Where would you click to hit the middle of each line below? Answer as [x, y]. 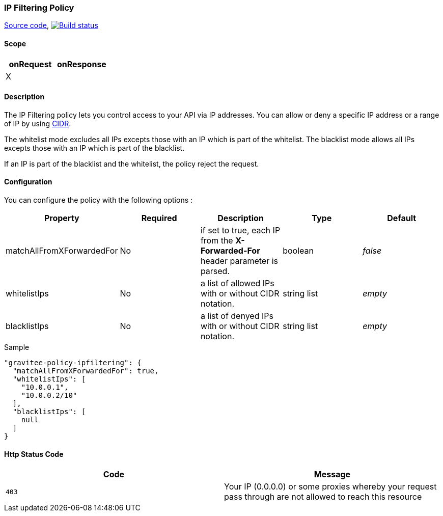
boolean [298, 251]
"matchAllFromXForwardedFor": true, [86, 371]
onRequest [30, 64]
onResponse [81, 64]
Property [62, 218]
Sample [17, 347]
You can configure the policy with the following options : [99, 200]
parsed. [215, 271]
